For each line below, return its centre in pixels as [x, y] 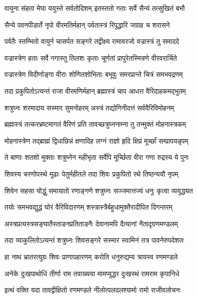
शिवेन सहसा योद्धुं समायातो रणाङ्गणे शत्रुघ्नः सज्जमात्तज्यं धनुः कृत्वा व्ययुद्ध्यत [99, 190]
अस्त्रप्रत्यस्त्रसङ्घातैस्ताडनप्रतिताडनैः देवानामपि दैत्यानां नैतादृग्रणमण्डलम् [91, 223]
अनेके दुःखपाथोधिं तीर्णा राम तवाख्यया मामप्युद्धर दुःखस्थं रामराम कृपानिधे [92, 273]
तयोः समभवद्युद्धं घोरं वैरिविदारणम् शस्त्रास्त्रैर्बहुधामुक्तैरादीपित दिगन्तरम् [89, 207]
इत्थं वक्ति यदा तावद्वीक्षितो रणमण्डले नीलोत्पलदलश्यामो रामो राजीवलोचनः [93, 290]
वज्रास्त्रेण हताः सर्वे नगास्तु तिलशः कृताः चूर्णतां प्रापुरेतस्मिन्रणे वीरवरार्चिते [91, 57]
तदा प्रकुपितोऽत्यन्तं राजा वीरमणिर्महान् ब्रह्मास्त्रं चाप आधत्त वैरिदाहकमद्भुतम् [95, 91]
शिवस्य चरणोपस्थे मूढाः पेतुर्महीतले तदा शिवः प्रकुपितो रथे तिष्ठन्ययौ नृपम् [91, 173]
